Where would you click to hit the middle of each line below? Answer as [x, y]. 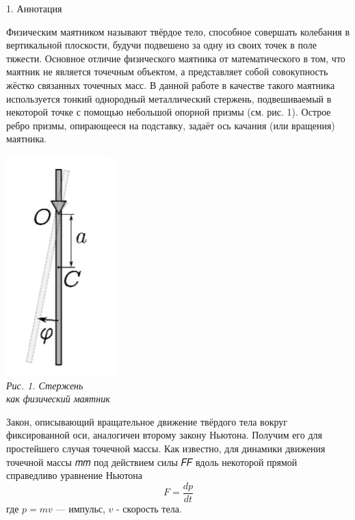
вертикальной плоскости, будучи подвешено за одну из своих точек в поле [162, 45]
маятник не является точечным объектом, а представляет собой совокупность [167, 71]
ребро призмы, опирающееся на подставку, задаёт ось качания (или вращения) [171, 125]
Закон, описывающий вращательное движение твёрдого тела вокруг [147, 421]
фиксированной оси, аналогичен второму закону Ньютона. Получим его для [164, 435]
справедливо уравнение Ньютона [75, 475]
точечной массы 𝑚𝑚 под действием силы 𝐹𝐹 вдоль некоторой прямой [152, 461]
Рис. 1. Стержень [45, 385]
